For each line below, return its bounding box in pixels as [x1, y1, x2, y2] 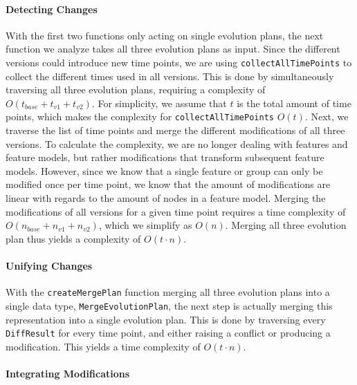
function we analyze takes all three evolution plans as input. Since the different [6, 41, 340, 56]
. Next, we [304, 109, 349, 124]
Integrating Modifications [6, 366, 130, 380]
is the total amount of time [237, 95, 351, 110]
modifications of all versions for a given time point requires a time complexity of [6, 204, 346, 218]
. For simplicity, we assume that [91, 95, 227, 110]
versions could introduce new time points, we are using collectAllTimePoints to [6, 55, 352, 69]
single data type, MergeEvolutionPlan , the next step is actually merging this [6, 298, 333, 312]
